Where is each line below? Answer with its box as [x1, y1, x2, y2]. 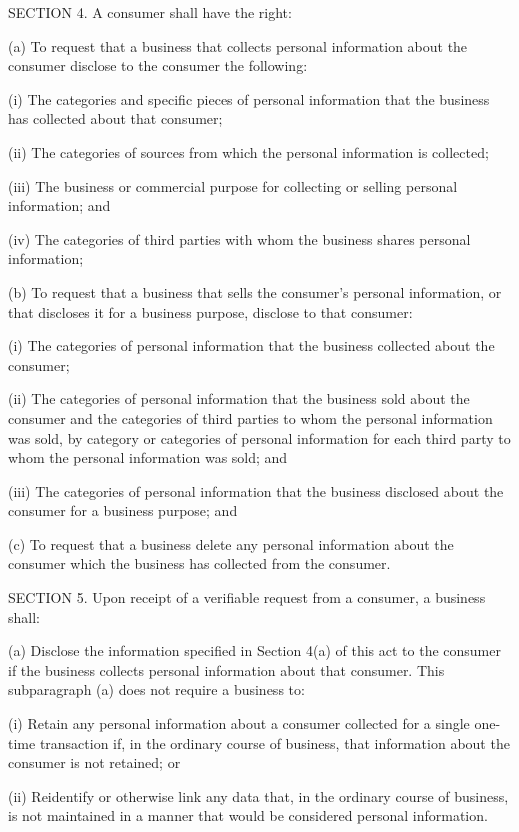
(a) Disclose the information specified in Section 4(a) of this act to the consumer [8, 640, 501, 661]
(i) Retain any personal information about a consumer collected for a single [8, 713, 470, 734]
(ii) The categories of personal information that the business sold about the [8, 388, 470, 409]
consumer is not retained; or [8, 752, 181, 773]
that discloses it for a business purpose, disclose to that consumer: [8, 301, 413, 322]
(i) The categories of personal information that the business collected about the [8, 335, 495, 356]
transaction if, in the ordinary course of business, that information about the [39, 732, 510, 753]
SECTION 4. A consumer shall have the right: [8, 2, 292, 22]
